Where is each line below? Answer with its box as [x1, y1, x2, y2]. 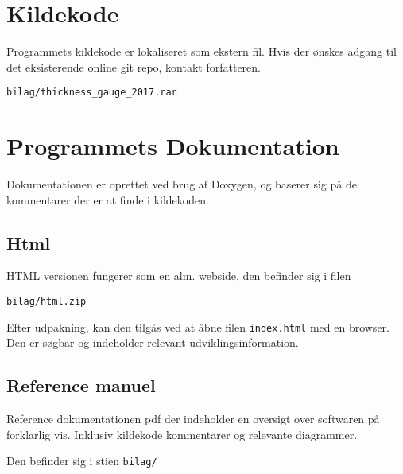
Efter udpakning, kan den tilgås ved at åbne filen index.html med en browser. [6, 318, 389, 335]
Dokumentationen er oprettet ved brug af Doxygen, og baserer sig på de [6, 176, 357, 192]
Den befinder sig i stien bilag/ [6, 453, 157, 469]
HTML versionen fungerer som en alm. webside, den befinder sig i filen [6, 267, 351, 284]
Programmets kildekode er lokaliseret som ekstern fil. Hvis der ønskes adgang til [6, 43, 397, 60]
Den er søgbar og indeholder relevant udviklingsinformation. [6, 334, 299, 351]
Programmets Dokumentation [6, 130, 339, 162]
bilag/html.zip [6, 296, 87, 308]
